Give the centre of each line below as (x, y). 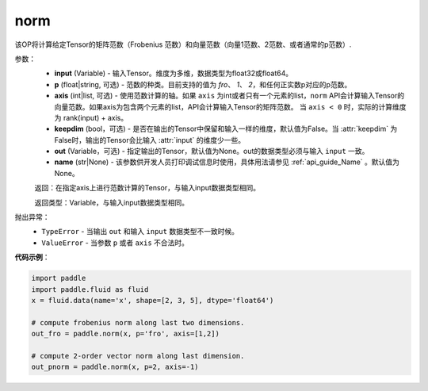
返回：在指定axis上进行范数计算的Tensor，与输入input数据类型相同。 (147, 188)
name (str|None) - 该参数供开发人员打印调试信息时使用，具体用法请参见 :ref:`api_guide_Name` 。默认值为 (227, 162)
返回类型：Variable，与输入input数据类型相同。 (112, 202)
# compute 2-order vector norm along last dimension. (138, 356)
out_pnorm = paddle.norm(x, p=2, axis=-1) (115, 367)
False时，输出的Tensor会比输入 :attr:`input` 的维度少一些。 (150, 140)
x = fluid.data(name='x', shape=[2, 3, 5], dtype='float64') (153, 300)
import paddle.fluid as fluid (90, 289)
